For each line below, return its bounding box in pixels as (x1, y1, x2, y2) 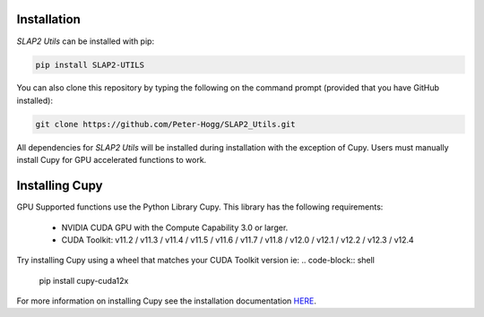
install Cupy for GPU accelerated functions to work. (16, 155, 207, 166)
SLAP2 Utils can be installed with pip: (16, 36, 155, 47)
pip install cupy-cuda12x (39, 275, 129, 286)
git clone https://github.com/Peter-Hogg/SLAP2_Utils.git (35, 119, 296, 129)
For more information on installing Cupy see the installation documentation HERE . (16, 296, 317, 306)
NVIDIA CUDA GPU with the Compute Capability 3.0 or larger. (61, 222, 289, 233)
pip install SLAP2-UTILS (35, 59, 145, 70)
